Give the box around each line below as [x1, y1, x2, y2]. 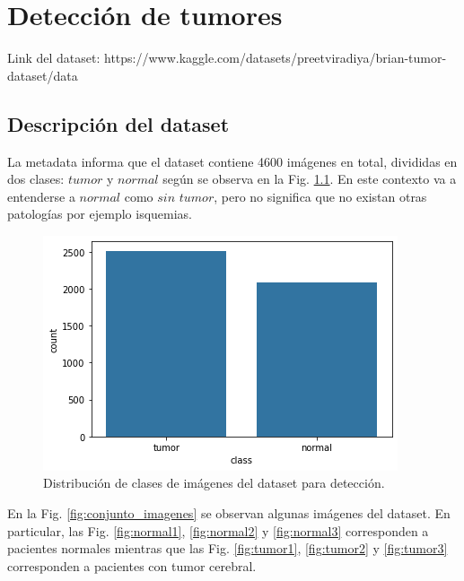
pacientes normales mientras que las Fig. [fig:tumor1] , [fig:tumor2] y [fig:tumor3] [7, 539, 448, 558]
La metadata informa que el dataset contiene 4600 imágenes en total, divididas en [7, 152, 458, 170]
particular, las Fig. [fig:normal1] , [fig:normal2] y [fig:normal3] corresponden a [7, 521, 429, 540]
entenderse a [7, 186, 75, 205]
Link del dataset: [7, 48, 101, 67]
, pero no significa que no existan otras [214, 186, 427, 205]
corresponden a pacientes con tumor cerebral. [7, 556, 257, 575]
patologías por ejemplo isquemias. [7, 204, 192, 223]
